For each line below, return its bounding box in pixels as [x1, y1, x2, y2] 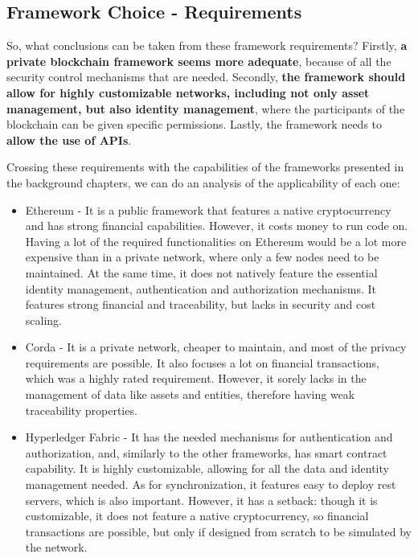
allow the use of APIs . [6, 131, 132, 148]
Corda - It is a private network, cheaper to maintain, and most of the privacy [25, 338, 407, 355]
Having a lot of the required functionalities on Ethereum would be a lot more [25, 232, 407, 249]
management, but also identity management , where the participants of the [6, 100, 405, 117]
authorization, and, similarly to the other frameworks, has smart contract [25, 444, 387, 461]
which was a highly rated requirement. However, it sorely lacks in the [25, 370, 367, 387]
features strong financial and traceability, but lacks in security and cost [25, 296, 376, 313]
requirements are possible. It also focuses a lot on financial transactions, [25, 354, 379, 371]
